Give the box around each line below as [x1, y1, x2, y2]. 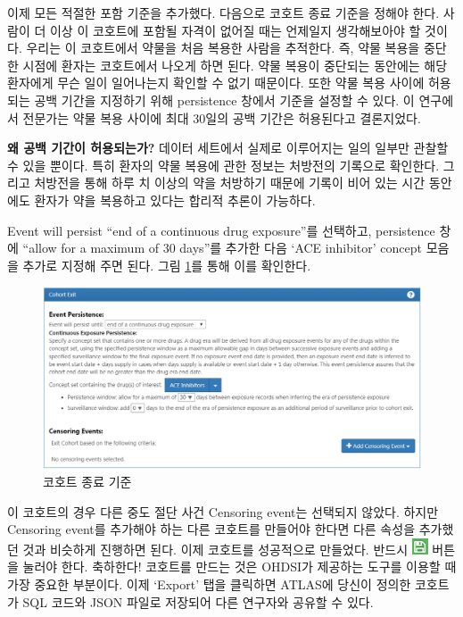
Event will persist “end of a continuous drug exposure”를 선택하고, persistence [7, 221, 435, 239]
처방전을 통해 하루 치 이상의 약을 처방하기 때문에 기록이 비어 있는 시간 [34, 173, 426, 192]
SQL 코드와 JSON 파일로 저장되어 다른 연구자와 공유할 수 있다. [22, 592, 374, 611]
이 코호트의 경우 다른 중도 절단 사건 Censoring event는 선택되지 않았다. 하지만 [7, 502, 439, 521]
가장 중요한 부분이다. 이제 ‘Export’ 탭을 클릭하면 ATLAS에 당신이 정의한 [7, 575, 411, 593]
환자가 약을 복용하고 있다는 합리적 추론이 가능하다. [34, 190, 316, 209]
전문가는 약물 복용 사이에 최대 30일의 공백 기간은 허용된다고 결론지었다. [22, 108, 421, 127]
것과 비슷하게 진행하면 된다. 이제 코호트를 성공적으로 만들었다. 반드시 [22, 539, 409, 558]
